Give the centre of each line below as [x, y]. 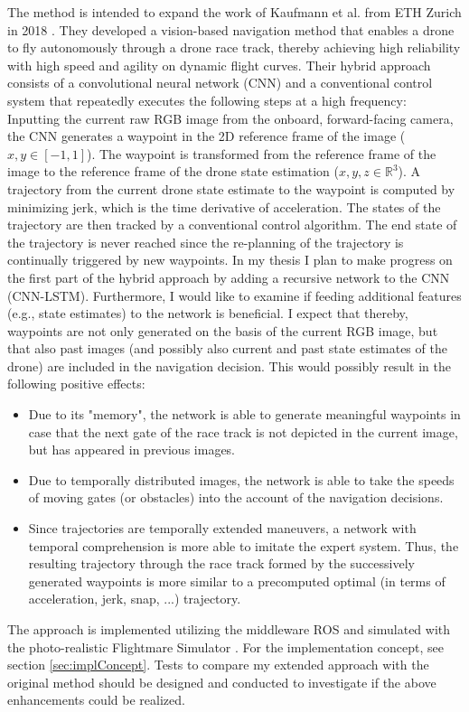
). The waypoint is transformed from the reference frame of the [262, 153]
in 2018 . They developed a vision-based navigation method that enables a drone [231, 29]
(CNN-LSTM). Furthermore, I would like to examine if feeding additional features [234, 295]
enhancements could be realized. [96, 700]
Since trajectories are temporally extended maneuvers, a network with [222, 528]
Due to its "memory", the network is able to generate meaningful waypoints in [244, 414]
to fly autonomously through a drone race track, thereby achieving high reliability [234, 47]
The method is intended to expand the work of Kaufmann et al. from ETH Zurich [234, 12]
